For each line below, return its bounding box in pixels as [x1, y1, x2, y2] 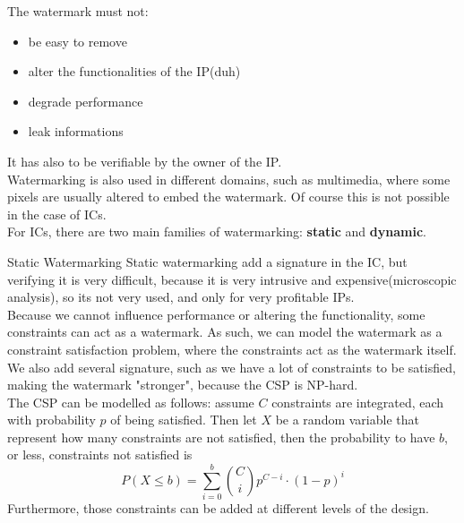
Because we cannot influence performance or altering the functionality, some [7, 304, 425, 323]
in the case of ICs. [7, 204, 107, 223]
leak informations [28, 122, 124, 141]
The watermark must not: [7, 2, 149, 20]
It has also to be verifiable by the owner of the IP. [7, 151, 282, 170]
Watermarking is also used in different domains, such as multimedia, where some [7, 169, 451, 188]
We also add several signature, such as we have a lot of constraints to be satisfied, [7, 357, 456, 376]
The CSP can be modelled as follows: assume [7, 392, 254, 411]
